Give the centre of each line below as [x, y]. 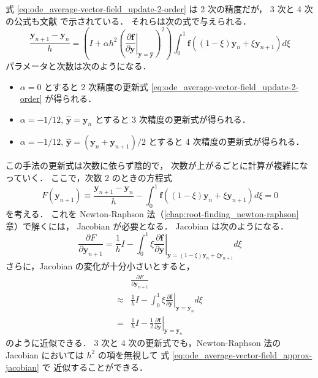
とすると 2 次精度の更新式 [96, 86]
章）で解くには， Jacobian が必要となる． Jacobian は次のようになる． [147, 226]
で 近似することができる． [95, 367]
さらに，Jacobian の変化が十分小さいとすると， [100, 266]
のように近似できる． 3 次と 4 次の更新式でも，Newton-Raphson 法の [143, 343]
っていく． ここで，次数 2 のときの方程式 [89, 178]
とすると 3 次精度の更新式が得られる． [172, 119]
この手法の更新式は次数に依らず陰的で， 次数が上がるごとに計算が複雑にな [157, 165]
